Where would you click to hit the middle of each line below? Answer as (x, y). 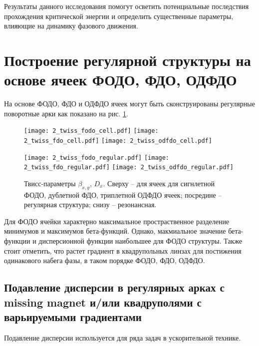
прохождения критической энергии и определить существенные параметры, (119, 16)
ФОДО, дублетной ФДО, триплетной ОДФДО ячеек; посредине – (123, 194)
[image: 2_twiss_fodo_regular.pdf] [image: (97, 158)
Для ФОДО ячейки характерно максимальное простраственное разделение (117, 221)
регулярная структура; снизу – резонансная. (90, 204)
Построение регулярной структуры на (128, 60)
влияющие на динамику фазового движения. (71, 26)
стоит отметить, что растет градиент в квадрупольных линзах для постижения (123, 250)
